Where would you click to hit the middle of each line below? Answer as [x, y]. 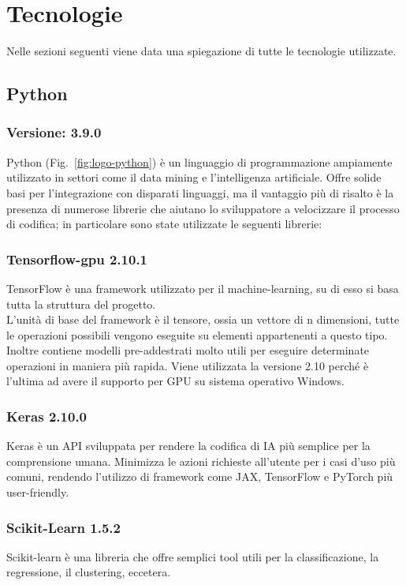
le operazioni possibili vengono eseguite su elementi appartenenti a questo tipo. [197, 334]
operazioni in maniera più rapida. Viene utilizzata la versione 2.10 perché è [188, 365]
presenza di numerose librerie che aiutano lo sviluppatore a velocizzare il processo [203, 208]
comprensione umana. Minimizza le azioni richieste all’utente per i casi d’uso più [201, 461]
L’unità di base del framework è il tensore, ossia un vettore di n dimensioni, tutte [203, 319]
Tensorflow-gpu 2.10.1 [77, 259]
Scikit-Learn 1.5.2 [63, 527]
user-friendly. [38, 492]
